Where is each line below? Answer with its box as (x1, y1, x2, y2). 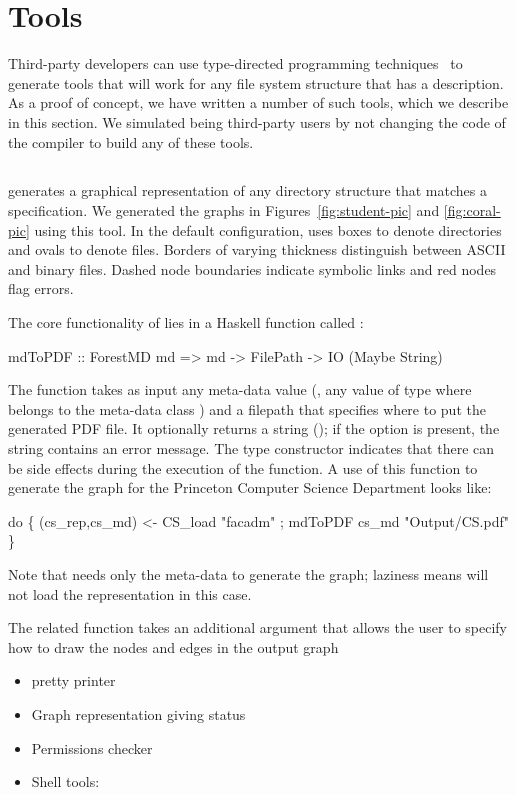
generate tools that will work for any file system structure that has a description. (8, 72, 504, 93)
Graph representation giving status (31, 703, 246, 724)
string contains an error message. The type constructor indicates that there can (8, 438, 495, 459)
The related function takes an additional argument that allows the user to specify (8, 617, 507, 638)
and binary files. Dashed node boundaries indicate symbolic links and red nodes (8, 258, 497, 279)
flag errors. (8, 278, 74, 299)
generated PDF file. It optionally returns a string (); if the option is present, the (8, 418, 500, 439)
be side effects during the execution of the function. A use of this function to (8, 457, 478, 478)
